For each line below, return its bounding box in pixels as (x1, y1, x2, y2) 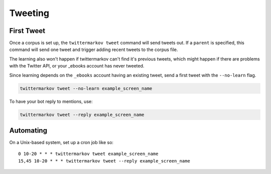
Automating (9, 126, 48, 134)
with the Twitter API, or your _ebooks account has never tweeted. (9, 63, 145, 69)
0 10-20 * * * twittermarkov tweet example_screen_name (18, 151, 159, 157)
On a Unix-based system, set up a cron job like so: (9, 139, 114, 145)
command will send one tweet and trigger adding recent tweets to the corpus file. (9, 46, 178, 52)
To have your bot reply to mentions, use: (9, 98, 93, 104)
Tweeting (9, 7, 50, 18)
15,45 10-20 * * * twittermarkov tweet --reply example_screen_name (18, 158, 190, 163)
